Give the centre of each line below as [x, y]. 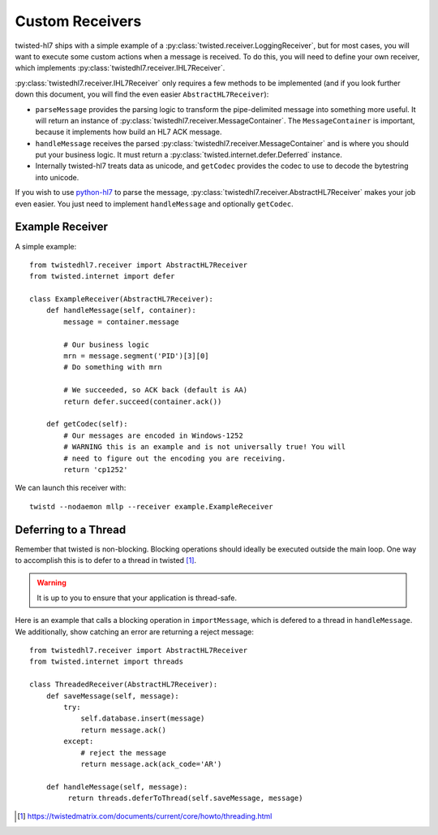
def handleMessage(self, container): [121, 310]
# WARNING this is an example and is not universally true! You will [205, 447]
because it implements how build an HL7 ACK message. [129, 132]
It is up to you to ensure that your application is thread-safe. [137, 598]
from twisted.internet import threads [107, 662]
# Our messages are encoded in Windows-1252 [153, 435]
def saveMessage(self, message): [113, 696]
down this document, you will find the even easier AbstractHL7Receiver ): [142, 94]
